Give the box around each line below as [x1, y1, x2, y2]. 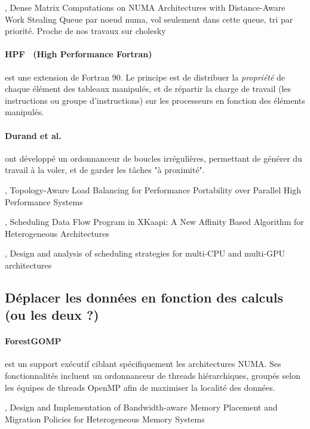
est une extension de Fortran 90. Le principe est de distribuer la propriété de [5, 70, 286, 83]
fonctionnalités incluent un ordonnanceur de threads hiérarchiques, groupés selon [5, 369, 300, 382]
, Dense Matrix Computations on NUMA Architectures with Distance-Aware [5, 1, 286, 13]
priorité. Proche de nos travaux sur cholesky [5, 24, 166, 37]
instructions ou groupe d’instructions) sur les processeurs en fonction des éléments [5, 94, 305, 106]
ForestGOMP [5, 335, 62, 347]
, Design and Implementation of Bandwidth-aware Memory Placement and [5, 401, 278, 413]
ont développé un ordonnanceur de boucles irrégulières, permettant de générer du [5, 152, 302, 164]
